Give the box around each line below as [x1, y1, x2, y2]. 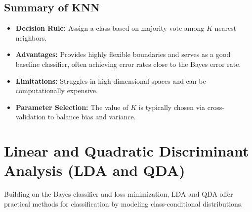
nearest [214, 23, 237, 33]
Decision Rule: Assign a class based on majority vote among [15, 23, 205, 33]
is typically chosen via [138, 102, 205, 112]
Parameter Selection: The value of [15, 102, 128, 112]
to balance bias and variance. [47, 111, 136, 122]
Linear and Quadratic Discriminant [4, 141, 249, 161]
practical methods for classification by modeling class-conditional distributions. [4, 198, 243, 209]
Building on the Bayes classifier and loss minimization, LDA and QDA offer [4, 189, 233, 199]
